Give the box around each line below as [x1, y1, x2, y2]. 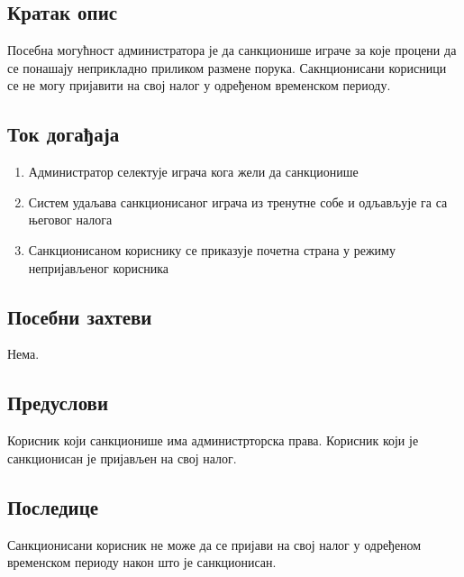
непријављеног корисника [28, 258, 169, 277]
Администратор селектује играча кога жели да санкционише [28, 162, 359, 181]
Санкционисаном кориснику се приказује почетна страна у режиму [28, 240, 396, 259]
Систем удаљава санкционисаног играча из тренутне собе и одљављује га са [28, 192, 448, 211]
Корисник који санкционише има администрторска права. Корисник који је [7, 431, 419, 450]
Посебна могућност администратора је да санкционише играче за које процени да [7, 41, 457, 60]
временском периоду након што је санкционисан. [7, 553, 277, 572]
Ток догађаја [7, 120, 120, 148]
